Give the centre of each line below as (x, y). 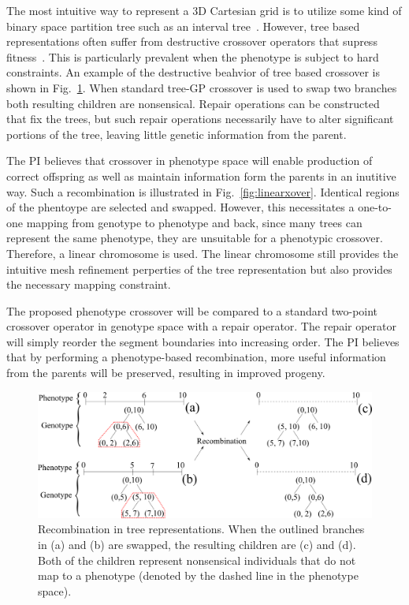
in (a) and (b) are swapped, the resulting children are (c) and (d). (197, 545)
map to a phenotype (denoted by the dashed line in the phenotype (198, 575)
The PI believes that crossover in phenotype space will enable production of (190, 161)
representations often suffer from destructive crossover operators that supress (192, 41)
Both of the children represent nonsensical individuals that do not (197, 560)
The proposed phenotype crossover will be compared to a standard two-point (192, 310)
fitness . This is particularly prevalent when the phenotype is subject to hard (193, 56)
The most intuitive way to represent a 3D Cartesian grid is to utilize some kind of (204, 10)
